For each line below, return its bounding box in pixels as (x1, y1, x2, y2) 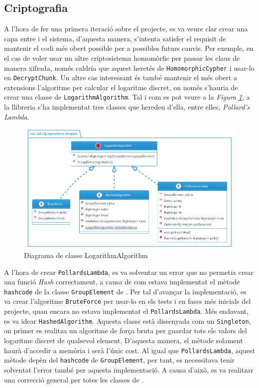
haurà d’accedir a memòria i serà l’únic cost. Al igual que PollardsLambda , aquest (4, 345, 255, 355)
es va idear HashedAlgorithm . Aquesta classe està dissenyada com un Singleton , (4, 315, 251, 326)
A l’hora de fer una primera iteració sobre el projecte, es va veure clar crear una (4, 23, 248, 34)
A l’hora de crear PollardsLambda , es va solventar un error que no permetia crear (4, 266, 254, 277)
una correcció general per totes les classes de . (4, 374, 144, 385)
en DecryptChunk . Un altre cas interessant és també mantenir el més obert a (4, 72, 237, 83)
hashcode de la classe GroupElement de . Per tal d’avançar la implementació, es (4, 286, 247, 296)
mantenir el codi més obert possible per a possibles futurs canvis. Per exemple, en (4, 43, 254, 53)
